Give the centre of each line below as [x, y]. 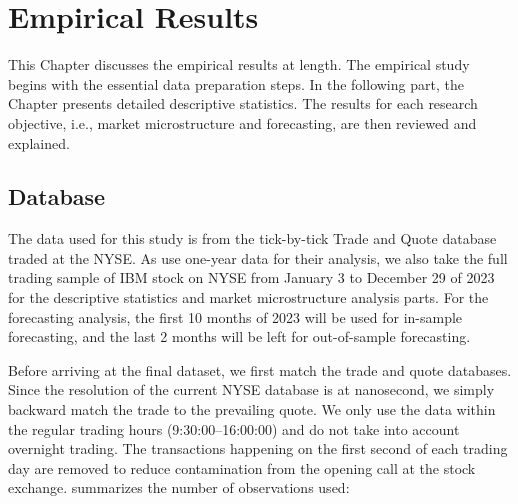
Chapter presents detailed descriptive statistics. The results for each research [243, 103]
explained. [39, 142]
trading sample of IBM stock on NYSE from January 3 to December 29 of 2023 [251, 277]
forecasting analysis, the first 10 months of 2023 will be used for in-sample [235, 316]
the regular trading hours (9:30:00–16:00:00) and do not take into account [234, 428]
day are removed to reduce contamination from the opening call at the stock [242, 467]
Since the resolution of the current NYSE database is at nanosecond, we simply [251, 389]
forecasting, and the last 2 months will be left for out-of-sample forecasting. [239, 336]
